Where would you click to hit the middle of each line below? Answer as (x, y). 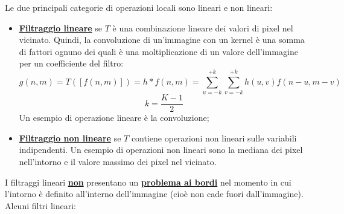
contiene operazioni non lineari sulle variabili (214, 138)
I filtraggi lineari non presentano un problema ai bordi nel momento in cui (148, 182)
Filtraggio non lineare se (70, 138)
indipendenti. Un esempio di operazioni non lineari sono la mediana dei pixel (161, 150)
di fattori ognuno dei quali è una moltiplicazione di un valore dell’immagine (158, 51)
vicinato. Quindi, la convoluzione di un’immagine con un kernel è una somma (162, 40)
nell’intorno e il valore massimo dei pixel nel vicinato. (118, 161)
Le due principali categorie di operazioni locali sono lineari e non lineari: (139, 7)
